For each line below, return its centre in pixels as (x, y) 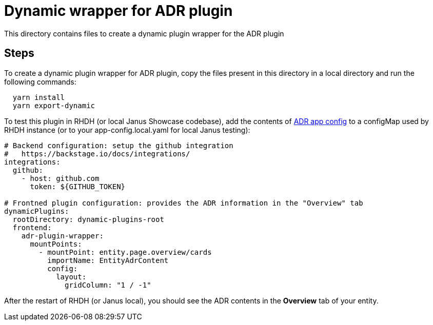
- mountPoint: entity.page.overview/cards (125, 252)
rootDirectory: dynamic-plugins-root (88, 219)
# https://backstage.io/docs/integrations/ (97, 154)
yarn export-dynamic (54, 105)
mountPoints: (56, 244)
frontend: (32, 227)
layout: (71, 277)
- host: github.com (60, 178)
